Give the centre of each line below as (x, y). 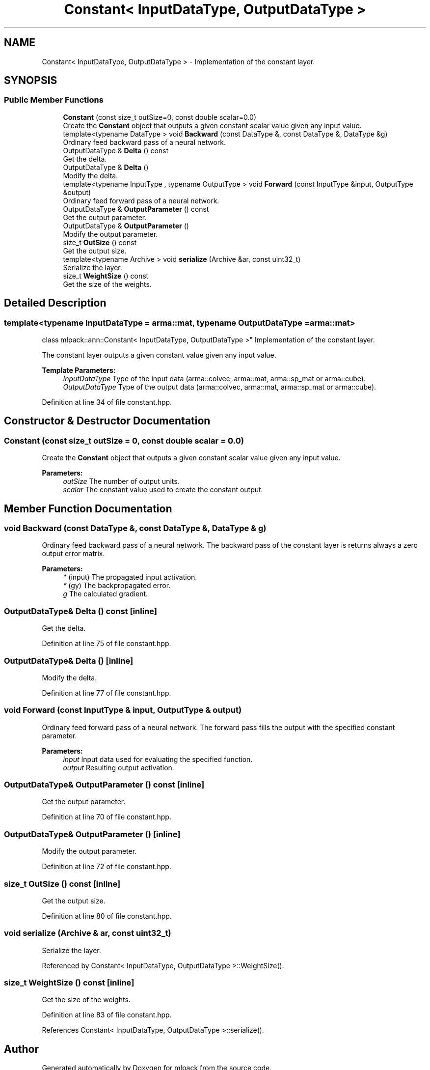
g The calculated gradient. (106, 594)
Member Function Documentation (88, 508)
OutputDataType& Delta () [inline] (69, 661)
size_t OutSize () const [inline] (62, 884)
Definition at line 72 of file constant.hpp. (107, 867)
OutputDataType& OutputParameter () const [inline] (104, 785)
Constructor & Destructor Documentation (107, 421)
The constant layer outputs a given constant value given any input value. (159, 355)
